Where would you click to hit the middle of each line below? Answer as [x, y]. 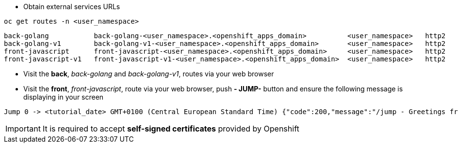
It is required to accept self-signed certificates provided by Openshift [171, 129]
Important [23, 129]
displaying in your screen [64, 97]
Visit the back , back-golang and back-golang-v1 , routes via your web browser [149, 74]
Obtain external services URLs [72, 7]
